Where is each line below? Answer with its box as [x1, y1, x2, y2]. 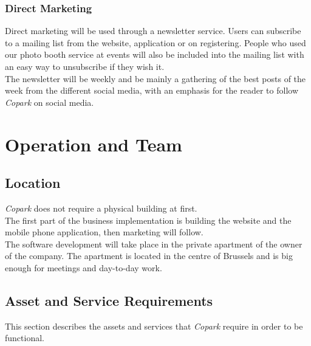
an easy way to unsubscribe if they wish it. [5, 60, 165, 72]
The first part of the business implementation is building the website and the [5, 213, 292, 226]
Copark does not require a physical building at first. [5, 201, 197, 214]
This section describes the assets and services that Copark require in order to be [5, 319, 303, 332]
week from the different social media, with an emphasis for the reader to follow [5, 84, 298, 97]
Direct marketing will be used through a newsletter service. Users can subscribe [5, 24, 301, 37]
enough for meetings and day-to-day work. [5, 261, 162, 274]
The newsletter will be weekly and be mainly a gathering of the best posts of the [5, 72, 306, 85]
